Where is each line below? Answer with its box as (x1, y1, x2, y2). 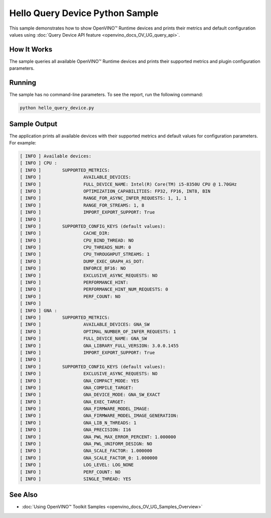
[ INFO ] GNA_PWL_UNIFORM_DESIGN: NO (20, 441, 153, 447)
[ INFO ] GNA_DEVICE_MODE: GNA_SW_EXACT (20, 392, 161, 398)
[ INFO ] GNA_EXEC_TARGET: (20, 399, 126, 405)
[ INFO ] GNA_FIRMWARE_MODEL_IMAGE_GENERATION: (20, 413, 179, 419)
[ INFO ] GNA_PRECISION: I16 (20, 427, 131, 433)
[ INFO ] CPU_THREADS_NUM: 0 (20, 245, 131, 250)
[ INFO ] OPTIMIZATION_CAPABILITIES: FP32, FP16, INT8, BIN (20, 188, 211, 194)
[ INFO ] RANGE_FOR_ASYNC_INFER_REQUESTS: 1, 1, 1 (20, 196, 187, 201)
